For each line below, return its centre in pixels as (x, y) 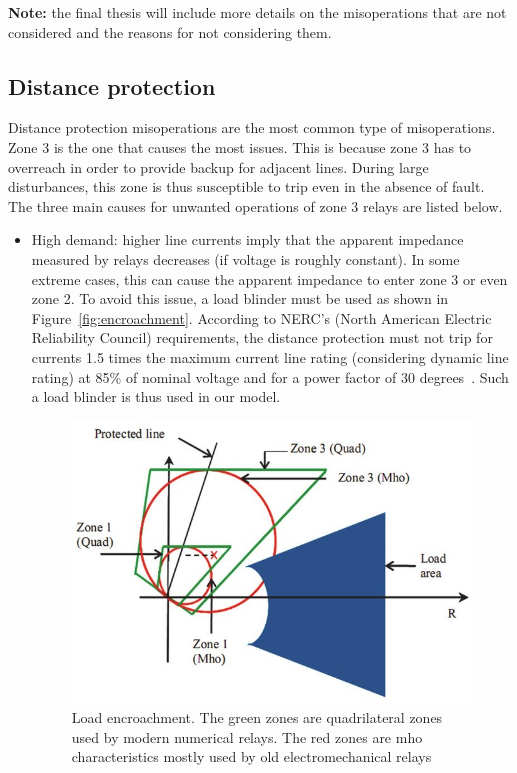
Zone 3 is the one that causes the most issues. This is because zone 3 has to (240, 146)
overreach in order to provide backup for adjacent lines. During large (218, 166)
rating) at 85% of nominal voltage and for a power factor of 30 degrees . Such (270, 376)
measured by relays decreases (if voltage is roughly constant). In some (245, 258)
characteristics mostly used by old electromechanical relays (251, 756)
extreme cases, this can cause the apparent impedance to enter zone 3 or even (269, 278)
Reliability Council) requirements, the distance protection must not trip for (262, 337)
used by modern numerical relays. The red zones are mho (247, 736)
